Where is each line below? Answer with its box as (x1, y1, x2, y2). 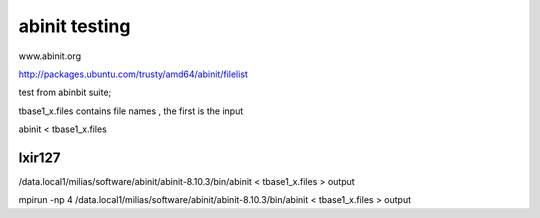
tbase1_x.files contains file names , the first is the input (18, 105, 244, 117)
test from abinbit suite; (18, 86, 112, 99)
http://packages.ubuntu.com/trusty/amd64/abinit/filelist (18, 68, 249, 80)
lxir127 (18, 149, 61, 166)
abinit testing (18, 15, 131, 37)
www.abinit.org (18, 50, 82, 62)
